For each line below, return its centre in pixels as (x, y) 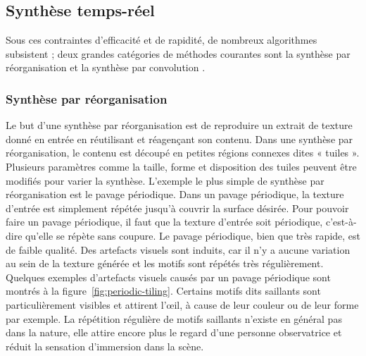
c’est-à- (341, 222)
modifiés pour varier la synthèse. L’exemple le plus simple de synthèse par (165, 180)
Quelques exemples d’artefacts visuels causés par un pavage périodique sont (168, 277)
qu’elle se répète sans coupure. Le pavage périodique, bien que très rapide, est (193, 235)
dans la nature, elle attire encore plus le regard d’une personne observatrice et (174, 332)
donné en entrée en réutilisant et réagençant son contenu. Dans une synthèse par (179, 139)
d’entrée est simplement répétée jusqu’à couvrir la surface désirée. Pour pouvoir (177, 208)
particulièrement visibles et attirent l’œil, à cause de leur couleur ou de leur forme (182, 304)
